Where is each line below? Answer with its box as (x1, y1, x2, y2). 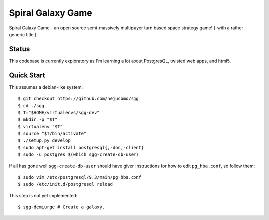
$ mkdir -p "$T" (18, 117, 58, 122)
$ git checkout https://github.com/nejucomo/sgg (18, 96, 139, 102)
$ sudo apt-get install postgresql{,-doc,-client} (18, 145, 144, 150)
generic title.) (9, 31, 37, 37)
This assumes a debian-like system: (9, 84, 83, 90)
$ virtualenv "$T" (18, 124, 63, 129)
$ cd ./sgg (18, 103, 45, 108)
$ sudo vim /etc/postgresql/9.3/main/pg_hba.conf (18, 175, 142, 180)
